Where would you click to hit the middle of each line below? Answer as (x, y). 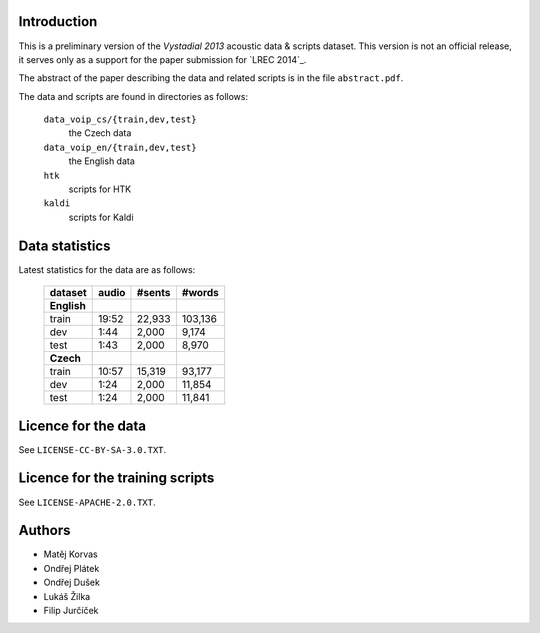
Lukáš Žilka (67, 596)
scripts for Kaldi (101, 217)
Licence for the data (82, 425)
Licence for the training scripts (116, 478)
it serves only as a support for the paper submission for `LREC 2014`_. (162, 59)
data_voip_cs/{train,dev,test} (120, 119)
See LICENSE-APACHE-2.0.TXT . (87, 502)
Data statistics (64, 245)
